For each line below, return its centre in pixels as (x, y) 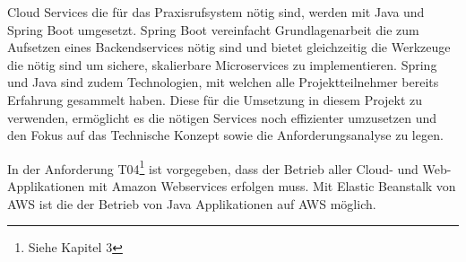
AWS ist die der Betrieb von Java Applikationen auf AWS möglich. (192, 203)
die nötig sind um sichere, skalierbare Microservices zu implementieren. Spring (222, 64)
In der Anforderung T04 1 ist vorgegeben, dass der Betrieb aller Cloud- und (213, 167)
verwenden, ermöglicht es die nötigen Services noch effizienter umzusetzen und (222, 117)
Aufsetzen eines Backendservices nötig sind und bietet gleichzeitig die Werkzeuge (229, 47)
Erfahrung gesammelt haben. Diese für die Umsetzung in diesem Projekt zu (215, 99)
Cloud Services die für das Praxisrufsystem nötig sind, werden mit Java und (216, 12)
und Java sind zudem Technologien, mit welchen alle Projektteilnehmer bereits (223, 82)
